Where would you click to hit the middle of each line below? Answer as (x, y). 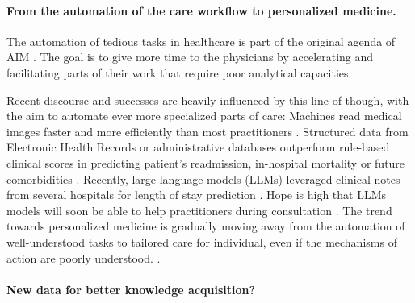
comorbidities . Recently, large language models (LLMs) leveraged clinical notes (203, 178)
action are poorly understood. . (84, 257)
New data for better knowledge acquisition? (131, 289)
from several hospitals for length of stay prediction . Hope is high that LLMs (197, 195)
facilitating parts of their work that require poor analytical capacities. (179, 72)
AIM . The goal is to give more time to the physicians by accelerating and (190, 57)
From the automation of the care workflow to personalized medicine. (201, 10)
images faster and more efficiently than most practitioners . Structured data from (207, 131)
